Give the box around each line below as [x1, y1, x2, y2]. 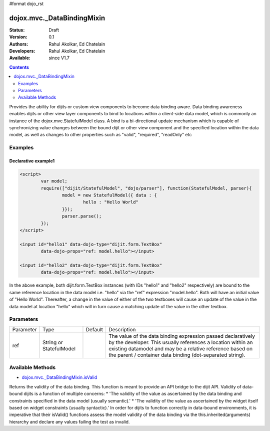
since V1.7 [48, 55, 70, 61]
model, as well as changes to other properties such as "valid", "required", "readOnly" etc [9, 132, 192, 138]
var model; [40, 178, 67, 184]
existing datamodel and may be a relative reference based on [108, 345, 252, 352]
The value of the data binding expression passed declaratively [108, 332, 255, 339]
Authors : [9, 41, 28, 47]
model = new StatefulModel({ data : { [61, 192, 157, 198]
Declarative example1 [9, 158, 55, 164]
